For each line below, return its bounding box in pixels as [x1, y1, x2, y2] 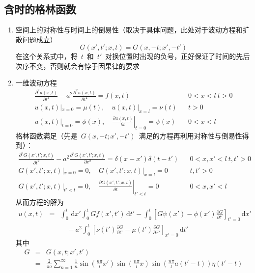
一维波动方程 [15, 77, 57, 87]
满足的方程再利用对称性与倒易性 [139, 130, 242, 140]
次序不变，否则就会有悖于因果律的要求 [15, 60, 140, 71]
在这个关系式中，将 [15, 51, 78, 61]
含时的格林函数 [4, 1, 76, 17]
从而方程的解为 [15, 197, 64, 207]
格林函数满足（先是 [15, 130, 78, 140]
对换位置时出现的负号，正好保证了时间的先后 [105, 51, 250, 61]
